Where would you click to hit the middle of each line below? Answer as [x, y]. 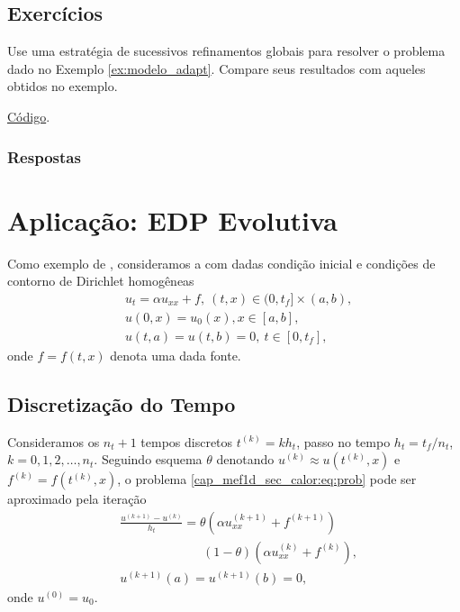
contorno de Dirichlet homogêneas [101, 281]
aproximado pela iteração [77, 499]
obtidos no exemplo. [63, 86]
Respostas [44, 156]
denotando [245, 459]
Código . [29, 116]
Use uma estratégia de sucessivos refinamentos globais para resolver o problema [226, 51]
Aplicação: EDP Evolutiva [172, 219]
